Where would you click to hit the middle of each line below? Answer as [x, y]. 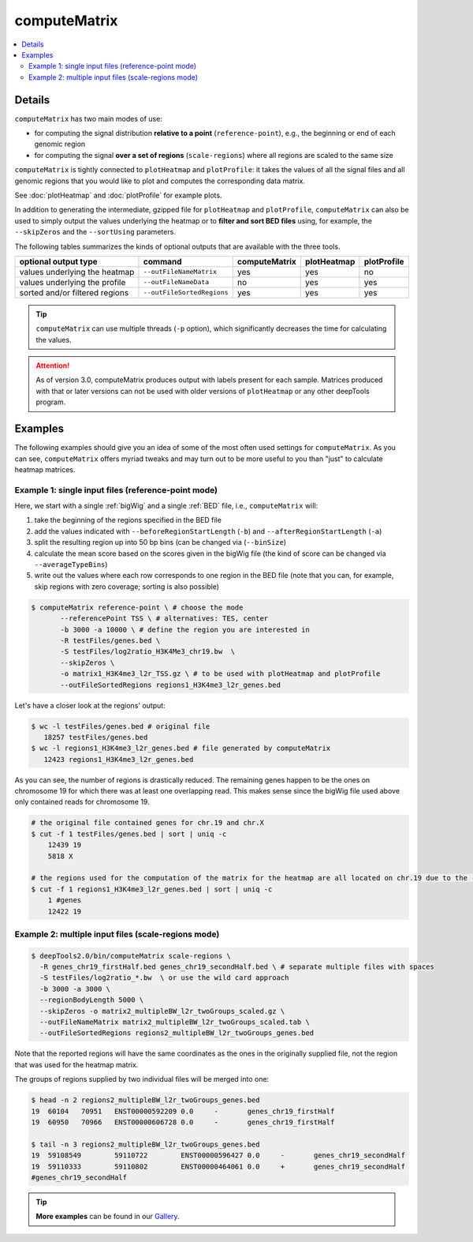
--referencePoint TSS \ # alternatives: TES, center [164, 619]
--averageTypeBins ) [71, 565]
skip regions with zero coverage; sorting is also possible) [127, 586]
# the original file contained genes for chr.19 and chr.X [147, 823]
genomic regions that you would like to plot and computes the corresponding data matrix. [160, 181]
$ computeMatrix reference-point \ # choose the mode [137, 607]
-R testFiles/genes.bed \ [110, 640]
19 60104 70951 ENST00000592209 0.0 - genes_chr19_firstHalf [183, 1111]
